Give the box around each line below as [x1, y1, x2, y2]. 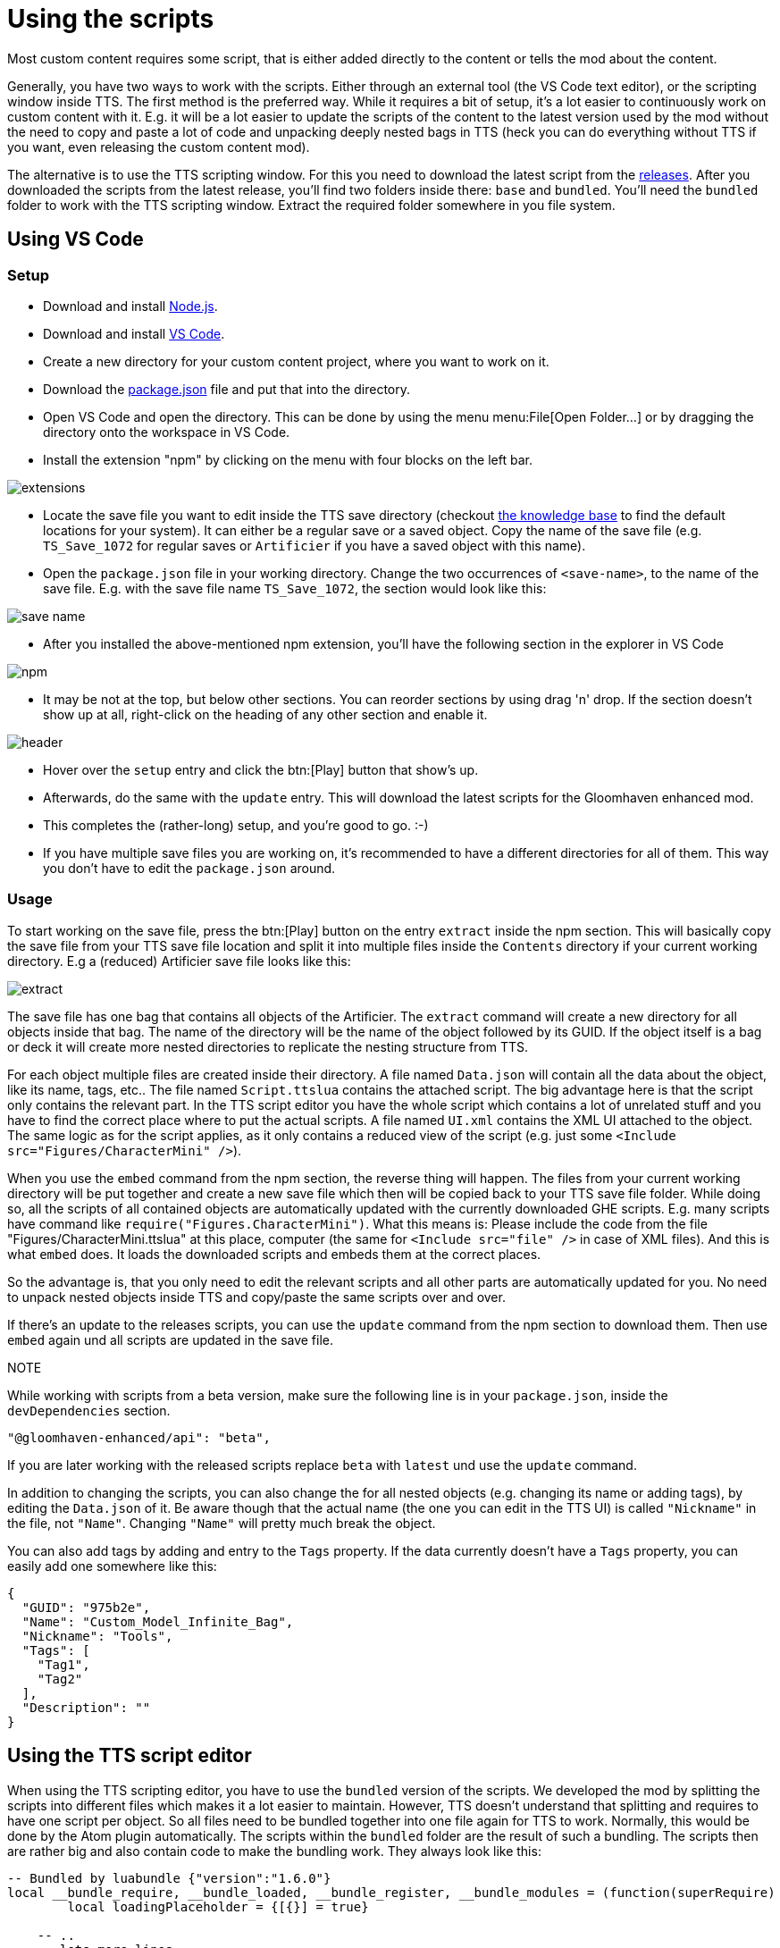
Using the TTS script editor [7, 1744, 252, 1767]
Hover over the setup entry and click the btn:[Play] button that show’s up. [43, 761, 479, 777]
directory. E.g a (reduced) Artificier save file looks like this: [7, 953, 351, 969]
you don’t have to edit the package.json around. [43, 860, 336, 876]
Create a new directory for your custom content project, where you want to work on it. [43, 353, 549, 369]
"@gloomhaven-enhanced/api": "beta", [7, 1430, 272, 1445]
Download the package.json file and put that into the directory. [43, 381, 410, 397]
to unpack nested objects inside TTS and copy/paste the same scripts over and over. [7, 1289, 506, 1305]
